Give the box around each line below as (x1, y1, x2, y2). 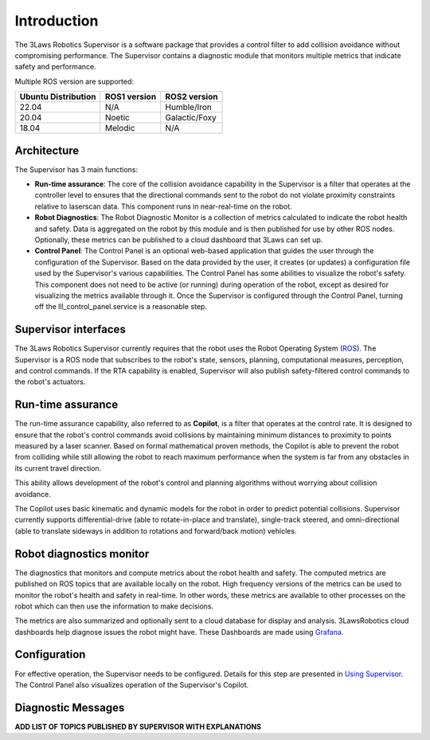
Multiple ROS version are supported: (14, 76, 135, 86)
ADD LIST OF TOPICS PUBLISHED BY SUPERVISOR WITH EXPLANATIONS (14, 722, 262, 731)
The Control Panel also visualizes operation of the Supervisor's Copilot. (14, 679, 249, 689)
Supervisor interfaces (14, 323, 127, 336)
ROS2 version (165, 92, 218, 103)
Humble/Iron (165, 102, 213, 113)
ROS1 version (104, 92, 157, 103)
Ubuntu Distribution (19, 92, 96, 103)
